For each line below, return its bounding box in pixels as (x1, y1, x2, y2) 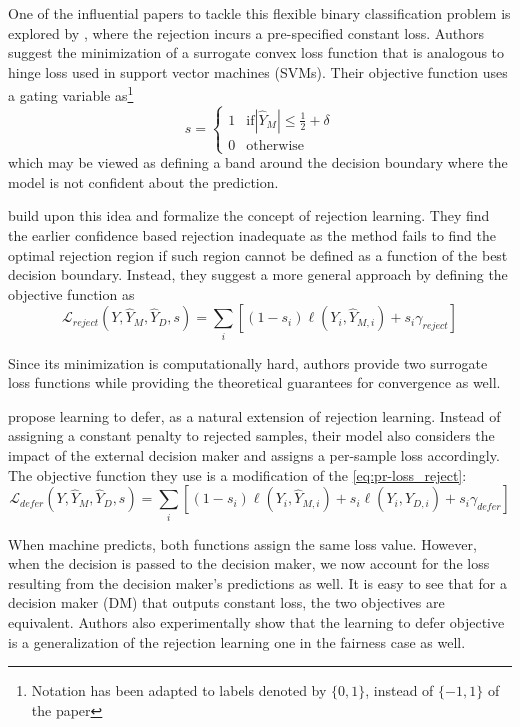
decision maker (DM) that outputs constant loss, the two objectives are (8, 592, 445, 613)
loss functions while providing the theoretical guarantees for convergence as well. (8, 372, 501, 393)
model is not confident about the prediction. (8, 171, 279, 192)
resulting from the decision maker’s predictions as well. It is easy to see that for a (8, 572, 507, 593)
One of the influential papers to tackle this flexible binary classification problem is (8, 3, 511, 23)
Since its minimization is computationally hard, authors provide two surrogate (8, 352, 488, 373)
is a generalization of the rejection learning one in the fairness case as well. (8, 631, 466, 652)
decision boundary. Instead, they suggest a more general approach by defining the (8, 264, 508, 285)
